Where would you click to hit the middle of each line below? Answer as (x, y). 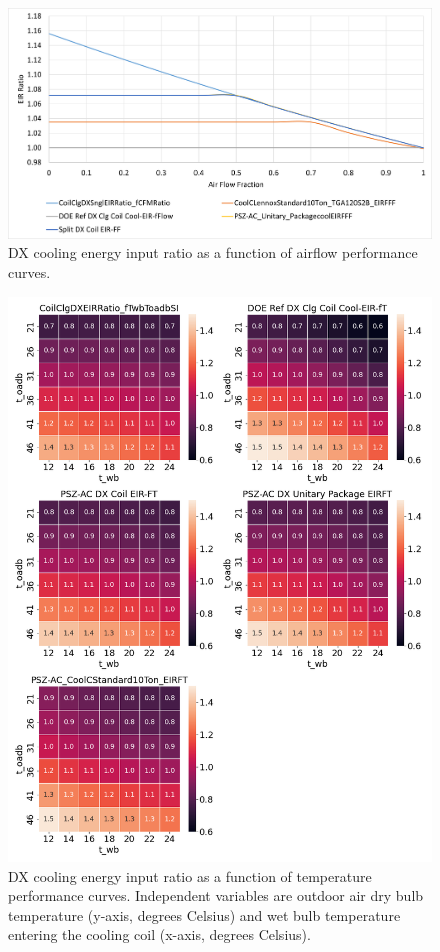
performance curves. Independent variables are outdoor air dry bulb (216, 895)
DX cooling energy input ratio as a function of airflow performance (213, 252)
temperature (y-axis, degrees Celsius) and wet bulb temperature (204, 914)
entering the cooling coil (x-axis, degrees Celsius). (159, 934)
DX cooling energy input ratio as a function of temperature (190, 875)
